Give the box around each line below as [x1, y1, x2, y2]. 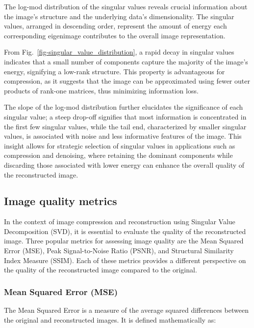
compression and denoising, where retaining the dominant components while [4, 150, 233, 160]
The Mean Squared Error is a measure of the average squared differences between [4, 305, 249, 315]
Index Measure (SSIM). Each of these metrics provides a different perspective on [4, 255, 246, 265]
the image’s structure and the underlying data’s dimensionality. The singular [4, 11, 234, 21]
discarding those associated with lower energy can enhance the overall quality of [4, 159, 245, 170]
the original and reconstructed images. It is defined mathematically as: [4, 314, 216, 325]
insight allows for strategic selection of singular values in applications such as [4, 140, 235, 150]
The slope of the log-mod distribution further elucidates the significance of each [4, 102, 243, 112]
